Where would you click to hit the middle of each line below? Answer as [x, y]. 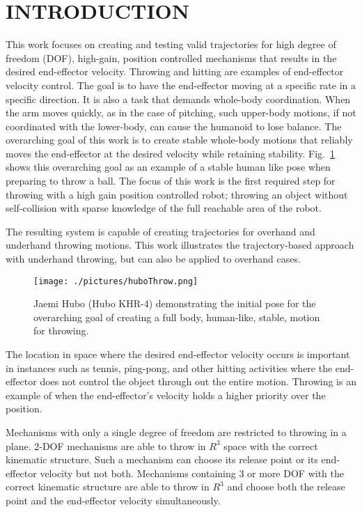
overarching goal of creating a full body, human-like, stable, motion [177, 317]
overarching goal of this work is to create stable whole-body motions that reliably [179, 140]
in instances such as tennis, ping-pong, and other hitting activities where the [169, 367]
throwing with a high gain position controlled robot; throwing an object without [177, 194]
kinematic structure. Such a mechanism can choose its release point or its [162, 459]
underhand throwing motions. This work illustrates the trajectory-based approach [180, 245]
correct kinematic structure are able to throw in [108, 487]
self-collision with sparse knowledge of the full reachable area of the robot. [164, 208]
